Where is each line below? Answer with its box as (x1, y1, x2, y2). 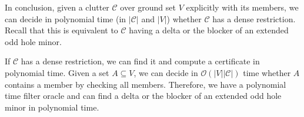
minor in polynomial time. (5, 101, 99, 113)
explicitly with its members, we (186, 1, 299, 13)
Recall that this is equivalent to (5, 24, 118, 36)
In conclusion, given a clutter (5, 1, 109, 13)
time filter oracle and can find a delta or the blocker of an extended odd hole (5, 90, 282, 102)
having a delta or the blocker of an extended (129, 24, 289, 36)
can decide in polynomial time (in (5, 12, 126, 25)
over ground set (120, 1, 176, 13)
